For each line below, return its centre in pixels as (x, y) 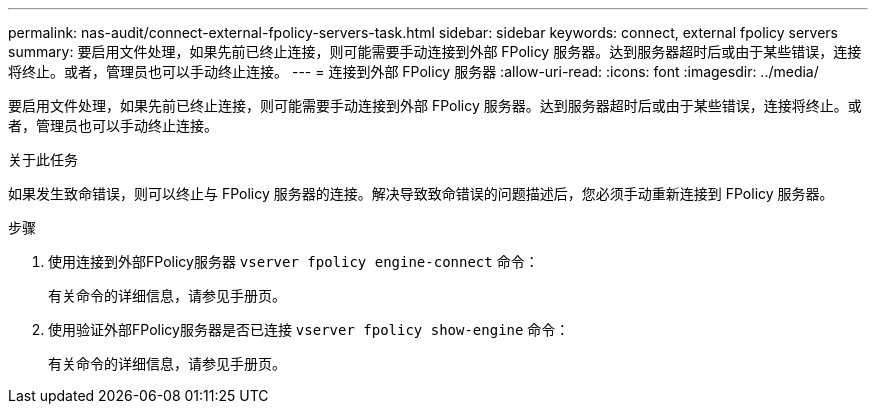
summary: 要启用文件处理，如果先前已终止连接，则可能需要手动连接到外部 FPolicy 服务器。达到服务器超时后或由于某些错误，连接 (435, 51)
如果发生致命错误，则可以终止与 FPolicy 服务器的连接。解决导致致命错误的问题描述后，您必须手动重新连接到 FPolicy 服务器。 (421, 193)
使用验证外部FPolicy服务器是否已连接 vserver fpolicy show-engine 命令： (309, 329)
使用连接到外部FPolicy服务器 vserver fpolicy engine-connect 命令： (293, 261)
